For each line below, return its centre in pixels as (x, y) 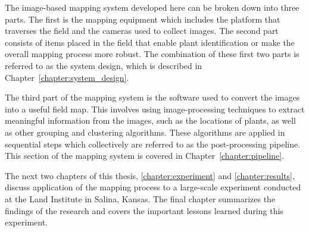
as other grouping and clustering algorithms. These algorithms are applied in (145, 132)
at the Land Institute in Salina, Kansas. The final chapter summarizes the (140, 198)
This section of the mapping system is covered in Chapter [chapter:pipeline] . (145, 156)
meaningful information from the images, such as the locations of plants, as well (150, 120)
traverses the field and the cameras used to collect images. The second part (142, 31)
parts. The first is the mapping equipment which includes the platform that (143, 19)
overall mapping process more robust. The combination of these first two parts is (152, 54)
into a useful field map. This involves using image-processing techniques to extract (155, 109)
